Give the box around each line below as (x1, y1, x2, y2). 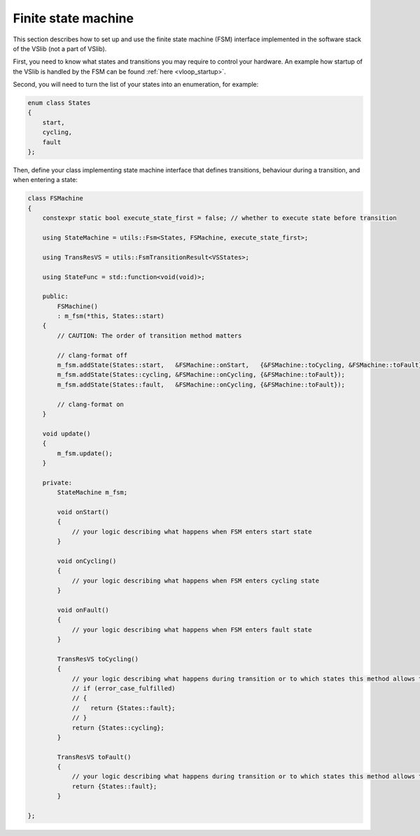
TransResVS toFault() (57, 753, 132, 761)
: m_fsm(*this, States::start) (57, 312, 164, 320)
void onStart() (57, 508, 110, 516)
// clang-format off (57, 351, 128, 359)
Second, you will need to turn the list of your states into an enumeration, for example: (13, 81, 259, 89)
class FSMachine (27, 195, 84, 202)
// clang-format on (57, 400, 124, 408)
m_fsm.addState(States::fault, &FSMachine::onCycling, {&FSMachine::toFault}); (57, 380, 346, 389)
